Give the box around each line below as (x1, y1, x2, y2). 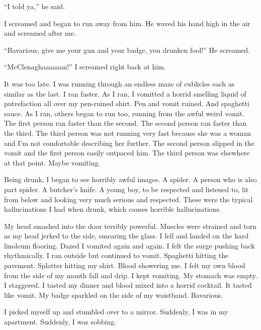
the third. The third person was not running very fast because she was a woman (4, 127, 251, 138)
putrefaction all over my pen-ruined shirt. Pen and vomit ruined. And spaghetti (4, 98, 249, 109)
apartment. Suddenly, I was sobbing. (4, 316, 117, 327)
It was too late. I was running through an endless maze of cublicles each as (4, 78, 235, 89)
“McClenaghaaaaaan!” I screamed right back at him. (4, 61, 166, 72)
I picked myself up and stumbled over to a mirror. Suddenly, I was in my (4, 306, 228, 317)
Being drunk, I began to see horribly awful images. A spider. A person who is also (4, 174, 257, 185)
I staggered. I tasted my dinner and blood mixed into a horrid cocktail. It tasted (4, 280, 252, 290)
